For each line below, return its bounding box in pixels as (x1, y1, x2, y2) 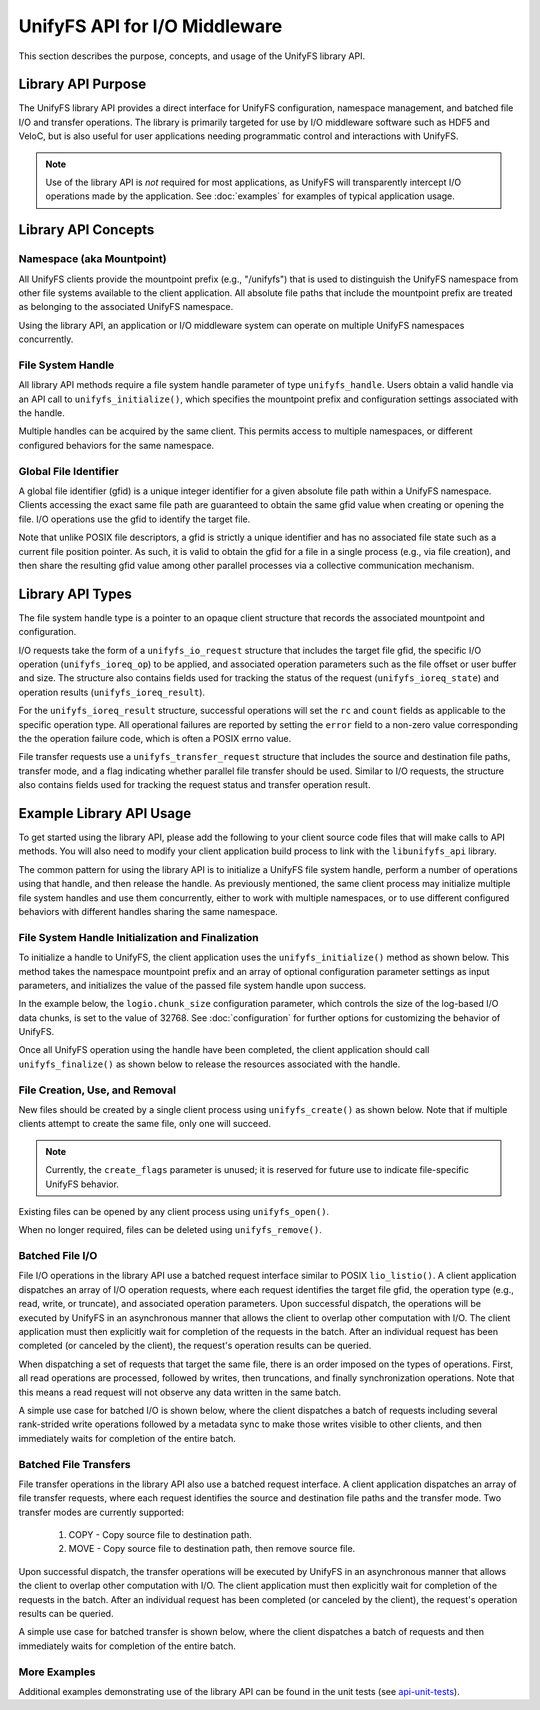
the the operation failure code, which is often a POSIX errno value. (18, 732, 292, 744)
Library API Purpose (18, 76, 147, 93)
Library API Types (18, 585, 132, 602)
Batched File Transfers (18, 1457, 131, 1471)
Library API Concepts (18, 221, 155, 239)
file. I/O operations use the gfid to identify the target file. (18, 513, 251, 525)
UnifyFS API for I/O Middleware (18, 15, 283, 37)
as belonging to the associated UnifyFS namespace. (18, 301, 234, 313)
